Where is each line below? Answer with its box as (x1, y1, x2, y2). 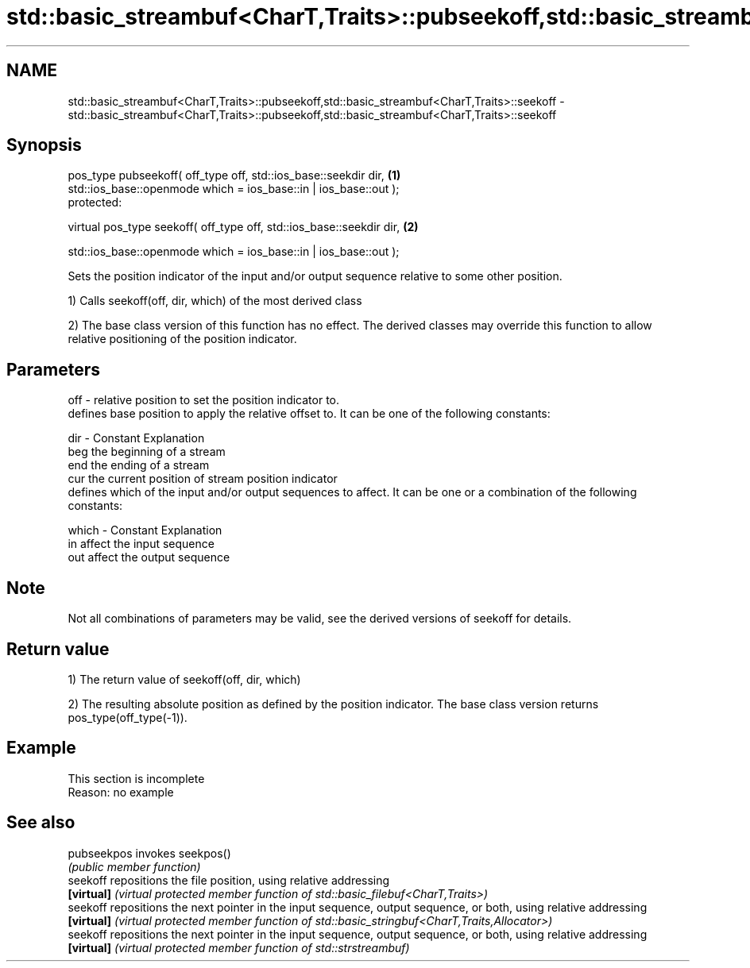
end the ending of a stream (68, 458, 210, 472)
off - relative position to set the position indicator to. (68, 393, 340, 407)
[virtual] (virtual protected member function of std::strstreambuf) (68, 940, 410, 955)
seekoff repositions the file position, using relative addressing (68, 873, 390, 887)
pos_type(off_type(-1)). (68, 710, 187, 724)
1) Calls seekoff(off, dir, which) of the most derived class (68, 294, 362, 308)
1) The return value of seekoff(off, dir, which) (68, 672, 301, 686)
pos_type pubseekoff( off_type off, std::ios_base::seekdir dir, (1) (68, 168, 401, 183)
